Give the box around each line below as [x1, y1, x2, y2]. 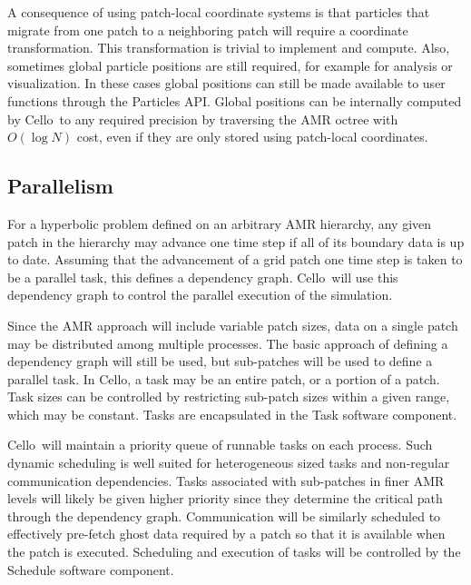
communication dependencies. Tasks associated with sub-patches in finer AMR [7, 471, 445, 490]
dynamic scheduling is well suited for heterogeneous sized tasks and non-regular [7, 453, 450, 472]
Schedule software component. [7, 560, 174, 579]
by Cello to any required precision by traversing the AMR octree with [7, 109, 398, 128]
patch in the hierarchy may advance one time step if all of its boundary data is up [7, 232, 465, 251]
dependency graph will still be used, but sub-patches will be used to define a [7, 352, 433, 371]
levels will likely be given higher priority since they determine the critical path [7, 489, 443, 508]
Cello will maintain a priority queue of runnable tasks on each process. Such [7, 435, 433, 454]
